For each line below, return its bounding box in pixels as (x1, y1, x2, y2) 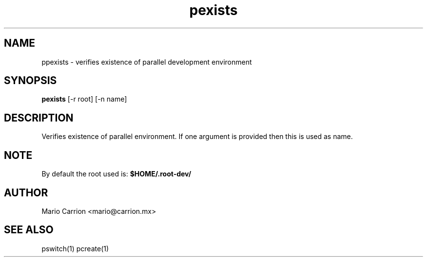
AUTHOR (4, 186, 48, 199)
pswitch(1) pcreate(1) (41, 244, 109, 253)
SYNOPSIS (4, 74, 57, 87)
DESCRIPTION (4, 111, 74, 124)
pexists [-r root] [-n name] (41, 95, 127, 104)
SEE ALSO (4, 224, 54, 236)
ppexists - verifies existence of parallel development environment (41, 57, 252, 66)
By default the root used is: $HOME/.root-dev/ (41, 170, 192, 178)
